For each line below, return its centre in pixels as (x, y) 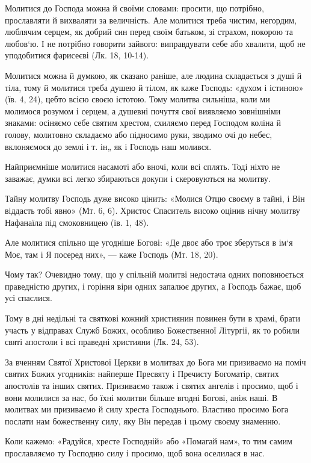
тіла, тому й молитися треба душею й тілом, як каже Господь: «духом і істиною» (154, 87)
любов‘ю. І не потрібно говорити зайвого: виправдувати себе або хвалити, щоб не (155, 43)
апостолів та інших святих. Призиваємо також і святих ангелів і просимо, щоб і (152, 386)
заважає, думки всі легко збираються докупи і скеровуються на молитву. (138, 178)
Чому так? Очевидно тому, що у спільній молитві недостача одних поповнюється (154, 274)
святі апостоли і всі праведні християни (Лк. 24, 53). (102, 342)
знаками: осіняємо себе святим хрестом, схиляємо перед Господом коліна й (143, 123)
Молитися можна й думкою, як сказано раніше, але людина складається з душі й (153, 75)
